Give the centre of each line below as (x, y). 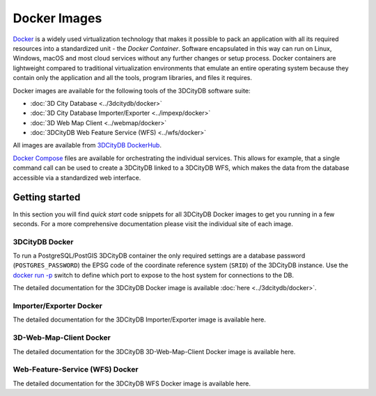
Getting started (47, 197)
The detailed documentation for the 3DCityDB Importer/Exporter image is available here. (139, 319)
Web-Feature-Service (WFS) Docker (76, 370)
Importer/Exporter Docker (57, 306)
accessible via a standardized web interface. (77, 177)
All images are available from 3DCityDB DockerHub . (87, 145)
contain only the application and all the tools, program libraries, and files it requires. (132, 78)
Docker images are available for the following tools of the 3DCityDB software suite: (132, 90)
